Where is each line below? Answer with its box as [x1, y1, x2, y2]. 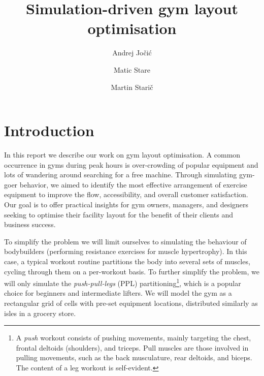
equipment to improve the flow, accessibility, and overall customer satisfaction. [4, 189, 248, 200]
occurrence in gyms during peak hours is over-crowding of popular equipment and [4, 159, 258, 170]
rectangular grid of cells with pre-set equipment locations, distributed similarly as [4, 298, 258, 308]
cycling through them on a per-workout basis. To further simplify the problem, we [4, 266, 259, 276]
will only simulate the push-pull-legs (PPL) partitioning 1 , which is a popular [4, 276, 241, 288]
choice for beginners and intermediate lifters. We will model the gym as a [4, 288, 232, 298]
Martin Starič [111, 81, 153, 92]
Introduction [4, 120, 94, 141]
